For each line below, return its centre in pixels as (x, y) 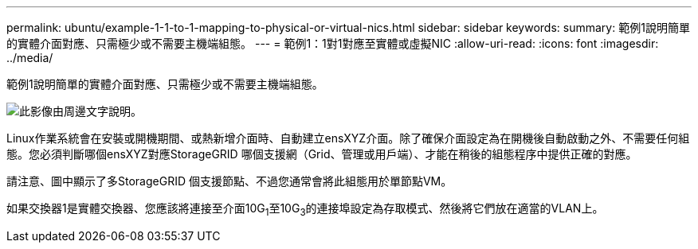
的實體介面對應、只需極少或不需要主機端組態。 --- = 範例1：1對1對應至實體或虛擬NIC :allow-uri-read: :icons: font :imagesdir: (333, 43)
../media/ (30, 58)
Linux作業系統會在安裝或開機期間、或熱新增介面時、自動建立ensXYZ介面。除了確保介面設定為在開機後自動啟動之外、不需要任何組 (348, 138)
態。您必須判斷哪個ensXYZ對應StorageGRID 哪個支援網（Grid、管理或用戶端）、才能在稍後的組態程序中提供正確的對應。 (322, 154)
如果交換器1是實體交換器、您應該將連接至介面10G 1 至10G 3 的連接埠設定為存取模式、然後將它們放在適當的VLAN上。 (305, 210)
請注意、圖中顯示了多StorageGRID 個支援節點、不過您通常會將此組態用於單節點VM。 (229, 181)
